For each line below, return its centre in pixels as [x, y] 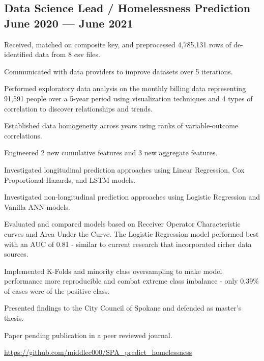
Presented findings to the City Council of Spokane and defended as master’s [123, 308]
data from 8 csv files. [68, 54]
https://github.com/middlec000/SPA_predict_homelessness [98, 352]
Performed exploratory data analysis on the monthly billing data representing [125, 88]
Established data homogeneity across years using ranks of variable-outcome [121, 126]
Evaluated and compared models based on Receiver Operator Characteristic [122, 224]
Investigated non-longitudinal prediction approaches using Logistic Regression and [132, 197]
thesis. [14, 318]
